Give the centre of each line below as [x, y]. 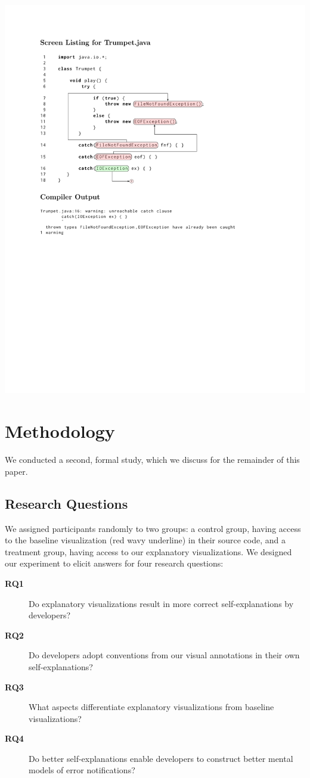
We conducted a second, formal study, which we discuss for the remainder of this [152, 460]
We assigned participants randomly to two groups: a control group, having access [153, 528]
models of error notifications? [82, 770]
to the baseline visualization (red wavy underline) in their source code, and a [145, 540]
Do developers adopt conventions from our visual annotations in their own [164, 655]
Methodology [60, 431]
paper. [16, 471]
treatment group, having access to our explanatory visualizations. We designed [148, 551]
